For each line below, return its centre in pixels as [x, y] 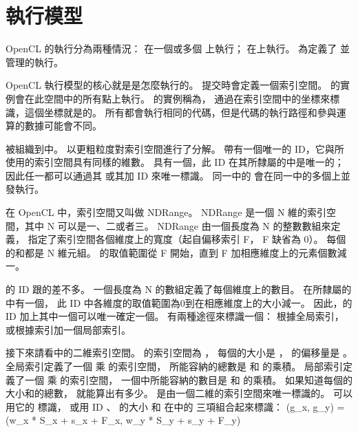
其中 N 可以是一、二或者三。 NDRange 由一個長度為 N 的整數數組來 [178, 225]
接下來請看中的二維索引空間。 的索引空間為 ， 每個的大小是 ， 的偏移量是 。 [179, 353]
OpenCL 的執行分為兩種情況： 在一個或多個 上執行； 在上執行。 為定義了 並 [178, 48]
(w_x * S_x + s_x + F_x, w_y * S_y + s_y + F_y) [123, 420]
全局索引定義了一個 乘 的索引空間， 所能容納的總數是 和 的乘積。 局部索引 [174, 366]
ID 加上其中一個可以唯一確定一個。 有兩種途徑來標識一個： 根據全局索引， [175, 316]
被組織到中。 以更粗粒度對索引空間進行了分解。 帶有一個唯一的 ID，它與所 [175, 148]
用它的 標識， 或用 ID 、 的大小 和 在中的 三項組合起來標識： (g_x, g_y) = [175, 406]
